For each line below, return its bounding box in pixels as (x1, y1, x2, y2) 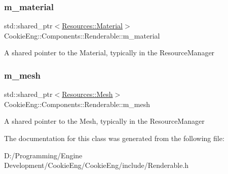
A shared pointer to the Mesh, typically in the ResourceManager (4, 116, 205, 126)
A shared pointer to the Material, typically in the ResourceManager (4, 47, 215, 58)
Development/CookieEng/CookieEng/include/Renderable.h (4, 160, 189, 170)
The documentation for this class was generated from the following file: (4, 133, 224, 143)
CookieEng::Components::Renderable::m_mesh (4, 98, 150, 109)
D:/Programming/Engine (4, 150, 83, 160)
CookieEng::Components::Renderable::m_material (4, 30, 160, 41)
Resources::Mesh (62, 89, 113, 99)
